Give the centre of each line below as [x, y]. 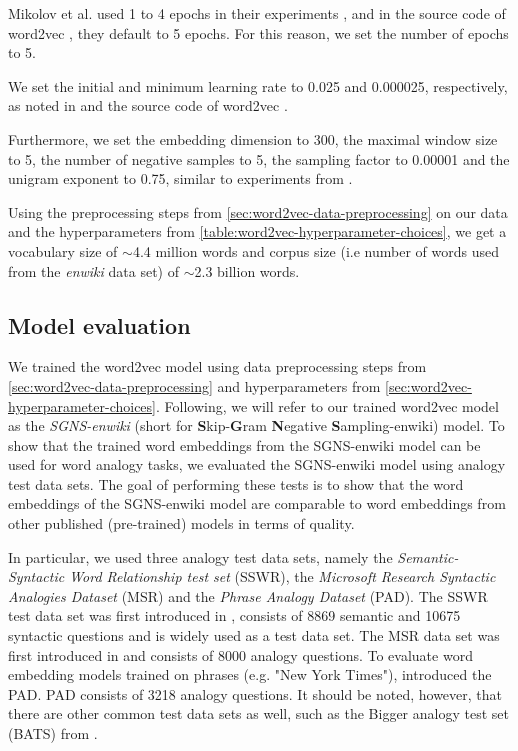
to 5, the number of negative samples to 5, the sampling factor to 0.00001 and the [259, 158]
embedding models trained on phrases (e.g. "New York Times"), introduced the [250, 674]
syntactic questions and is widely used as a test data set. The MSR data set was [254, 635]
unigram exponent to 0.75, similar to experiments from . [180, 178]
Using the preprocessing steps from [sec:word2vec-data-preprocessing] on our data [258, 211]
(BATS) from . [53, 733]
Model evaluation [99, 324]
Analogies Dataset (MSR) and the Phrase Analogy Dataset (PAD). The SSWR [248, 595]
